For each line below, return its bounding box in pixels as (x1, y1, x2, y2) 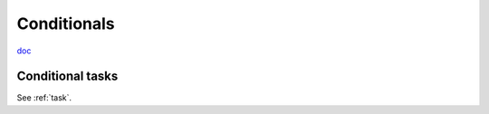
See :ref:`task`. (16, 92, 72, 103)
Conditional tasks (16, 69, 119, 84)
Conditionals (16, 14, 115, 33)
